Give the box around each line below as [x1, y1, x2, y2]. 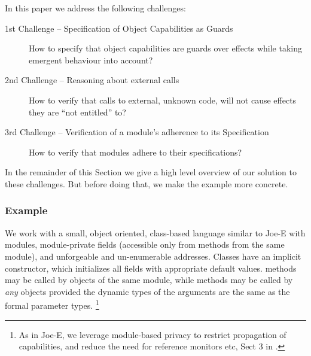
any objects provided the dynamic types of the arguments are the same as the [5, 285, 290, 297]
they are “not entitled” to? [29, 105, 126, 118]
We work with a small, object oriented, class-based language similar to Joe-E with [5, 226, 306, 239]
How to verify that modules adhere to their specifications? [29, 145, 242, 158]
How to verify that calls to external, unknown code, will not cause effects [29, 93, 297, 106]
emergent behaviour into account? [29, 53, 153, 66]
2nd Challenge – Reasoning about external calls [5, 74, 179, 86]
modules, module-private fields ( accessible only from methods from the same [5, 238, 285, 251]
